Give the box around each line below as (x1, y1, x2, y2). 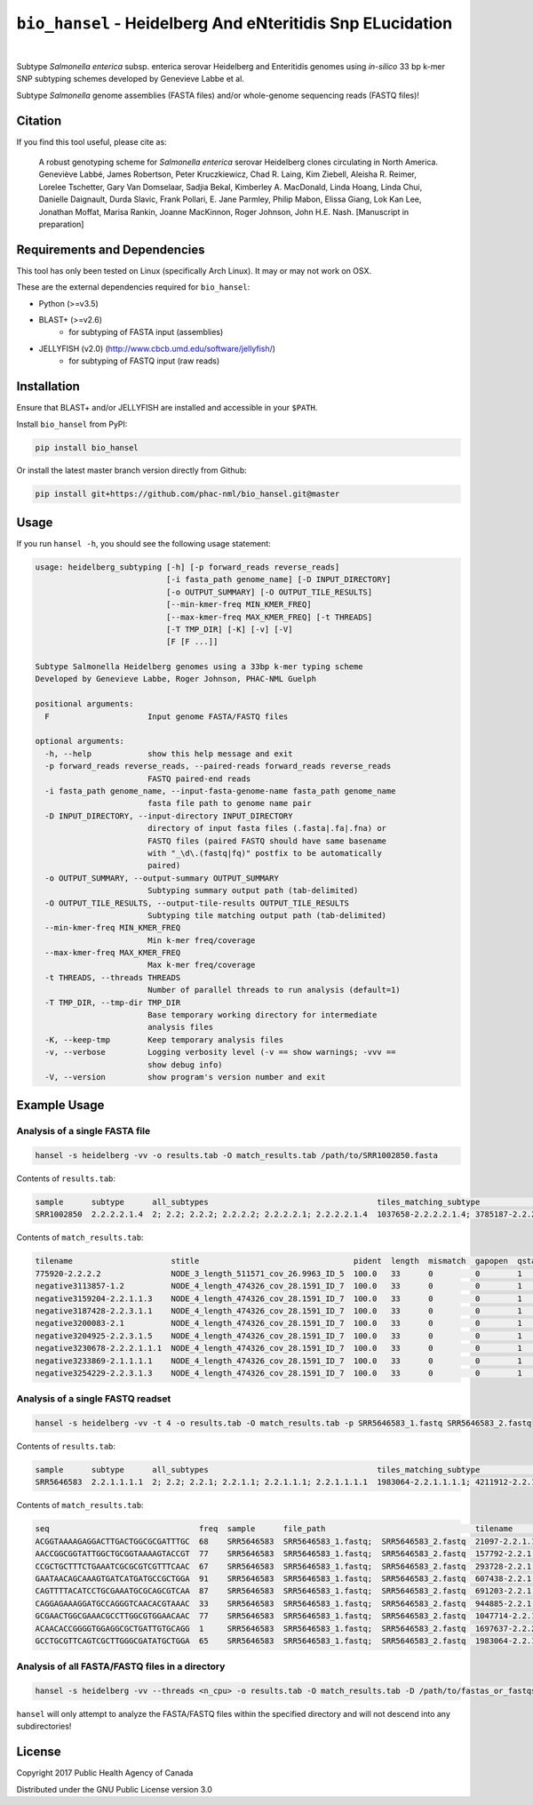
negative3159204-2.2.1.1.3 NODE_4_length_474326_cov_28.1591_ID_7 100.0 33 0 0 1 (35, 1293, 523, 1304)
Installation (16, 379, 80, 395)
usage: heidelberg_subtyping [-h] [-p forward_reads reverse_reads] (35, 562, 340, 572)
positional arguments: (35, 699, 134, 709)
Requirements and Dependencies (16, 242, 205, 257)
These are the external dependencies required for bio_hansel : (16, 282, 251, 292)
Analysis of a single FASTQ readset (16, 1393, 171, 1405)
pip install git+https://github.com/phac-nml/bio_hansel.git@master (35, 489, 340, 499)
